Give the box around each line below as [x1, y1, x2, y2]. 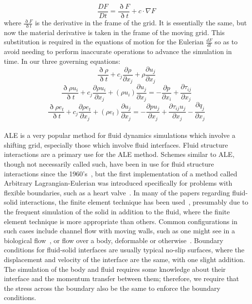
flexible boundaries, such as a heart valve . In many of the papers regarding [4, 187, 230, 197]
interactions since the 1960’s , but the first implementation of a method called [4, 168, 237, 178]
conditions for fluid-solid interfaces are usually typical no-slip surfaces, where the [4, 245, 245, 255]
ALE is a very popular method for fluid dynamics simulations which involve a [4, 130, 235, 140]
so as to [215, 37, 238, 47]
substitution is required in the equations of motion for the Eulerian [4, 37, 204, 47]
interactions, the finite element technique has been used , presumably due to [19, 197, 249, 207]
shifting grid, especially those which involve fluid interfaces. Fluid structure [4, 139, 228, 150]
